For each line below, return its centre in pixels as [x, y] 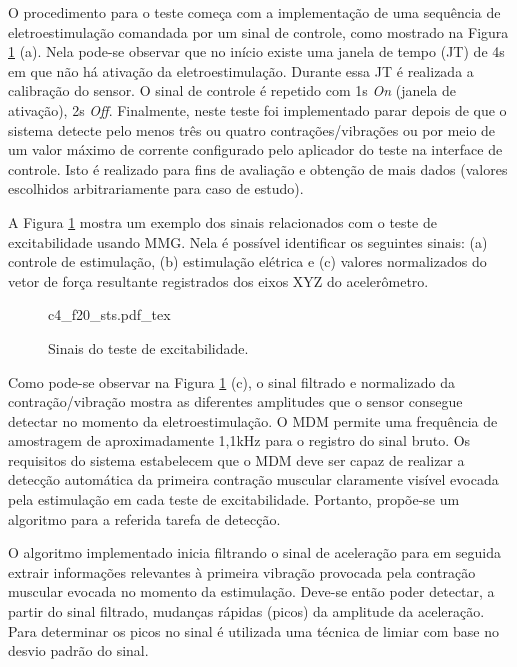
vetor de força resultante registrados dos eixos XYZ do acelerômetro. [218, 280]
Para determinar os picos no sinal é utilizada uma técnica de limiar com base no [254, 630]
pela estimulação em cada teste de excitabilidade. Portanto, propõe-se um [234, 499]
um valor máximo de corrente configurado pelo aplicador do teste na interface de [255, 149]
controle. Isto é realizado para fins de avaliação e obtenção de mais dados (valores [258, 168]
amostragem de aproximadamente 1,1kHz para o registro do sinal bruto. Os [239, 440]
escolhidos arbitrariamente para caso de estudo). [156, 188]
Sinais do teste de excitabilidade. [148, 347]
